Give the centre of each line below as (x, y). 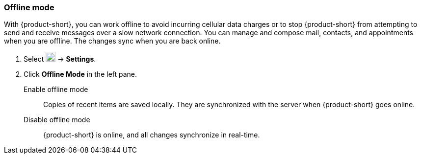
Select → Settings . (60, 59)
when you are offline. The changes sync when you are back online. (112, 41)
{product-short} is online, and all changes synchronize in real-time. (152, 135)
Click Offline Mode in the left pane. (80, 74)
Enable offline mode (56, 90)
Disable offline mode (57, 120)
